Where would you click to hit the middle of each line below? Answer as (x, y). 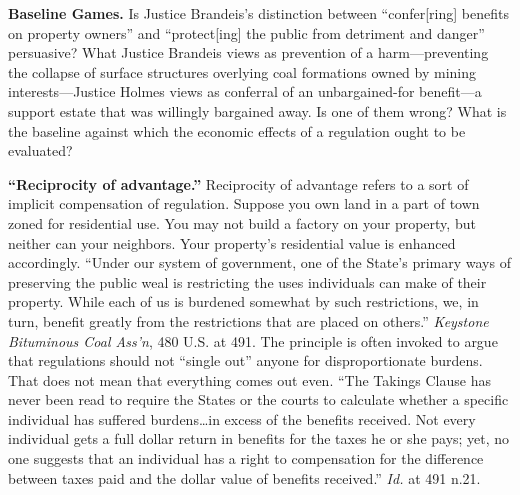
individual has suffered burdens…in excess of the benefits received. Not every (242, 418)
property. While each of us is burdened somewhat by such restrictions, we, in (243, 301)
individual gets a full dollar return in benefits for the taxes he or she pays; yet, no (259, 438)
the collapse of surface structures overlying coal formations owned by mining (242, 71)
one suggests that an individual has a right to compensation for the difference (246, 458)
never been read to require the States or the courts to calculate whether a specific (258, 399)
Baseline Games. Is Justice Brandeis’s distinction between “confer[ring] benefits (258, 13)
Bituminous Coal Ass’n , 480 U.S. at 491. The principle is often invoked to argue (253, 340)
